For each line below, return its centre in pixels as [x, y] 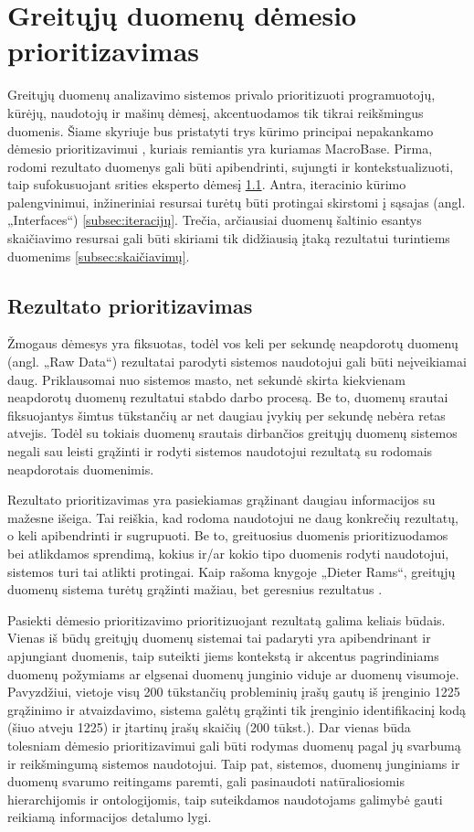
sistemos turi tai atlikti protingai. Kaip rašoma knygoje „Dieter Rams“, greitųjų [232, 571]
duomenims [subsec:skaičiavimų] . [99, 256]
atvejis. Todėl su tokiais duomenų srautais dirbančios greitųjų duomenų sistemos [232, 433]
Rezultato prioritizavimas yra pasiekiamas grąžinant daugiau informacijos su [221, 500]
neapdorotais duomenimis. [81, 469]
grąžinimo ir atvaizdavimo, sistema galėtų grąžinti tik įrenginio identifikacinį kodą [237, 709]
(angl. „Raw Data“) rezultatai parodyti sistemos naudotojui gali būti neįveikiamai [237, 362]
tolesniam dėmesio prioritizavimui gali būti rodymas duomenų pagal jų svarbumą [234, 745]
